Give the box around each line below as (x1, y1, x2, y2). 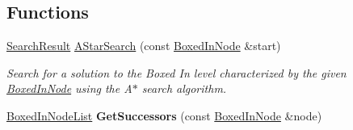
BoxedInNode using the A (6, 80, 132, 97)
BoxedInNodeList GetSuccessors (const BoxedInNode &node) (6, 107, 322, 124)
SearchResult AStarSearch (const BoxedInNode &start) (6, 37, 281, 54)
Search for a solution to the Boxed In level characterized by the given (6, 64, 347, 81)
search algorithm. (141, 80, 227, 97)
